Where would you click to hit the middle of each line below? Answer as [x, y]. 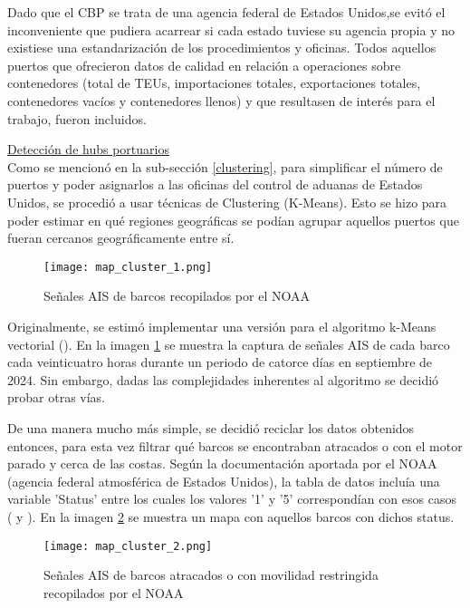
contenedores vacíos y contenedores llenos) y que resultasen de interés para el [221, 100]
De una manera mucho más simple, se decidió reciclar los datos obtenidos [211, 427]
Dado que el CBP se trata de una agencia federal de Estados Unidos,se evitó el [226, 12]
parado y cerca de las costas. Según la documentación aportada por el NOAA [222, 463]
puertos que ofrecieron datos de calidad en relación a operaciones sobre [204, 65]
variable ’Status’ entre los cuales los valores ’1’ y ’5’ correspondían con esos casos [232, 499]
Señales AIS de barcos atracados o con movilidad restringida [211, 575]
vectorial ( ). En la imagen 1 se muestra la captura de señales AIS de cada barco [229, 344]
